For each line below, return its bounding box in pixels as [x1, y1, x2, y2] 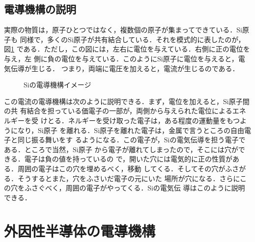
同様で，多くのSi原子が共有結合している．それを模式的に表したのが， [20, 34, 245, 44]
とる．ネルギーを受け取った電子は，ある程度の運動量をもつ [47, 115, 240, 125]
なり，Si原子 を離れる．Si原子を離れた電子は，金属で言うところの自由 [17, 125, 245, 135]
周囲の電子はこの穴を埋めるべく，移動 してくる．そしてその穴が [17, 163, 226, 173]
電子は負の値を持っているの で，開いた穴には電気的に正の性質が [24, 154, 233, 164]
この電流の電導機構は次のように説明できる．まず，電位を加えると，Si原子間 [4, 96, 250, 106]
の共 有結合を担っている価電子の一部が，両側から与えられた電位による [4, 106, 232, 116]
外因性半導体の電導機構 [4, 221, 156, 241]
